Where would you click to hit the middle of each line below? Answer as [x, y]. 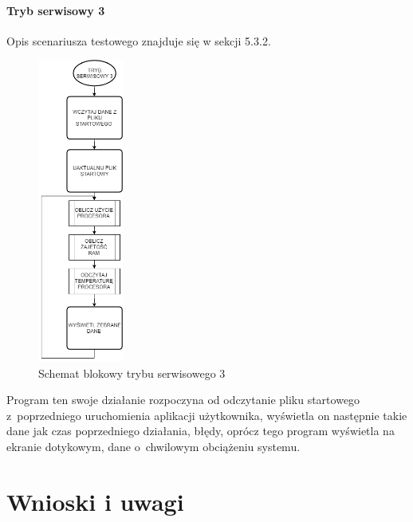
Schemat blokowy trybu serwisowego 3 [132, 373]
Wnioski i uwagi [95, 501]
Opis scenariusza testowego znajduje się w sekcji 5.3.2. [139, 40]
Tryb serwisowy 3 [56, 10]
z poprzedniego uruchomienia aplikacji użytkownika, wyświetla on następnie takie [207, 415]
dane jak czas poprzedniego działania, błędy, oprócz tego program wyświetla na [201, 431]
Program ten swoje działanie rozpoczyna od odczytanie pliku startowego [183, 400]
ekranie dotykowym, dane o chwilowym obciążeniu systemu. [153, 447]
